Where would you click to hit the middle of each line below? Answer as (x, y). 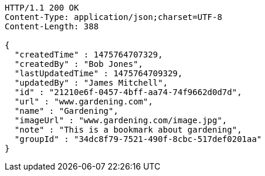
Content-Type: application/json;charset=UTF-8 (113, 17)
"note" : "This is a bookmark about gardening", (128, 130)
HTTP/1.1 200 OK (42, 8)
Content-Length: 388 (52, 26)
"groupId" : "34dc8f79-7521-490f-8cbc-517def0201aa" (138, 139)
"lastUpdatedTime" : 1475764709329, (98, 73)
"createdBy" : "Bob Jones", (79, 64)
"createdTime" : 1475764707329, (89, 55)
